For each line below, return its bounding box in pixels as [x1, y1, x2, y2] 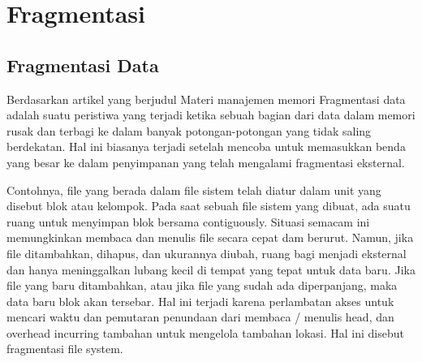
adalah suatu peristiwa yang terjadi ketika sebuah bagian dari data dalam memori [6, 106, 416, 123]
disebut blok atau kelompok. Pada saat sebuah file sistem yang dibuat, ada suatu [6, 197, 411, 214]
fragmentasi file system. [6, 340, 123, 357]
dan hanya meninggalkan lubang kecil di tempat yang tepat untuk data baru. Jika [6, 261, 416, 278]
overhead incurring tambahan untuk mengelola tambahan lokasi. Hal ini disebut [6, 324, 404, 341]
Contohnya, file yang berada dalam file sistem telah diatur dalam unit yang [6, 181, 381, 198]
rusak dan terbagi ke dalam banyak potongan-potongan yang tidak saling [6, 122, 372, 139]
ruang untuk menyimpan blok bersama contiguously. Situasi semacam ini [6, 213, 370, 230]
